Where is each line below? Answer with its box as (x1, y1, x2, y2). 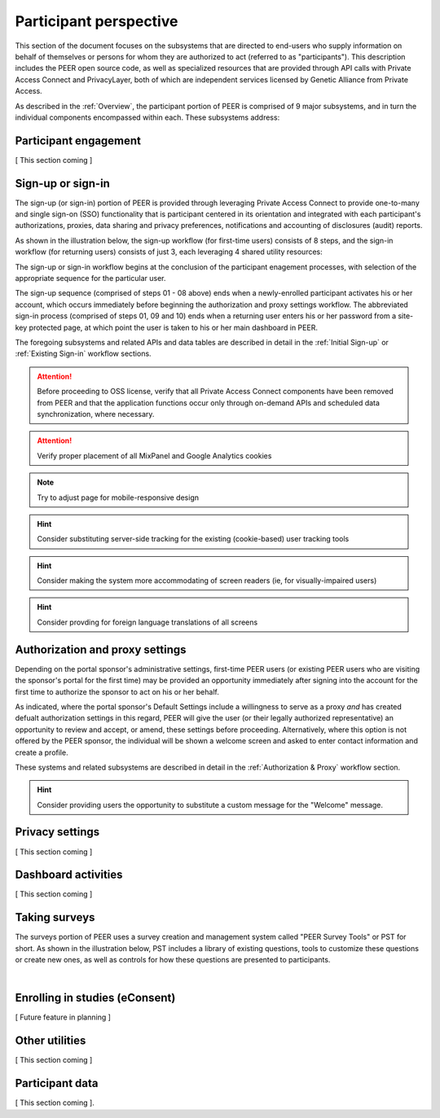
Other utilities (15, 1034, 86, 1048)
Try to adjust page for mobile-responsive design (37, 493, 200, 502)
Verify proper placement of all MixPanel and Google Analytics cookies (37, 450, 272, 460)
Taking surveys (15, 910, 95, 924)
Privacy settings (15, 825, 100, 839)
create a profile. (15, 748, 68, 757)
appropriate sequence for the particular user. (15, 274, 166, 283)
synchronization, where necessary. (37, 409, 155, 419)
